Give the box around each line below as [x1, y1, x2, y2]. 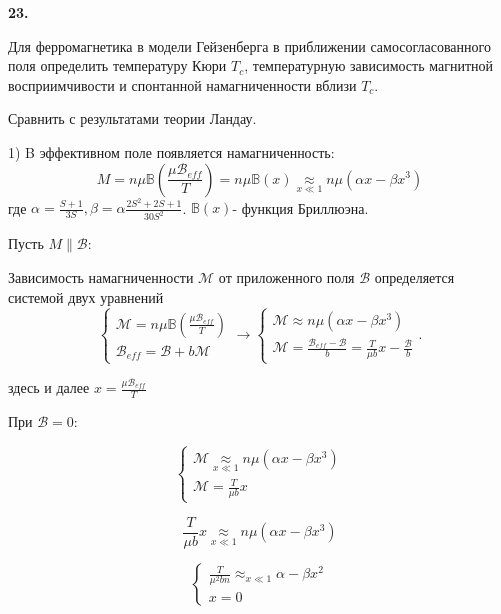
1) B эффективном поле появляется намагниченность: [8, 141, 335, 162]
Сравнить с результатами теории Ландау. [8, 108, 257, 129]
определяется [374, 266, 455, 287]
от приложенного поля [218, 266, 355, 287]
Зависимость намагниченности [8, 266, 194, 287]
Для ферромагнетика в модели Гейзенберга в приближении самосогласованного [8, 35, 491, 56]
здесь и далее [8, 377, 90, 398]
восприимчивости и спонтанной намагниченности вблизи [8, 74, 357, 95]
